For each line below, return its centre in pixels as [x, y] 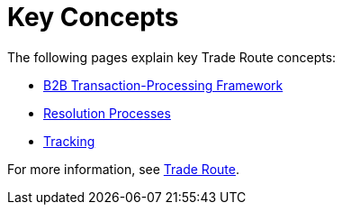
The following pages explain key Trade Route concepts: [172, 57]
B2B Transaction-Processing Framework [163, 85]
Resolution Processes [107, 113]
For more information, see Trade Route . [123, 169]
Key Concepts [93, 17]
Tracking [69, 141]
